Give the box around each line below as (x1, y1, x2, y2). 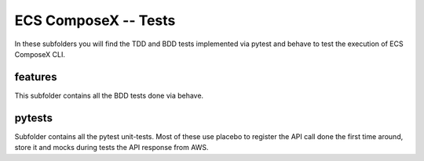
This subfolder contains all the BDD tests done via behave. (14, 91, 204, 100)
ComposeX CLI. (14, 49, 66, 59)
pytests (14, 111, 53, 124)
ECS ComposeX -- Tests (14, 12, 176, 29)
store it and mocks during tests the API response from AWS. (14, 143, 209, 152)
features (14, 70, 57, 84)
